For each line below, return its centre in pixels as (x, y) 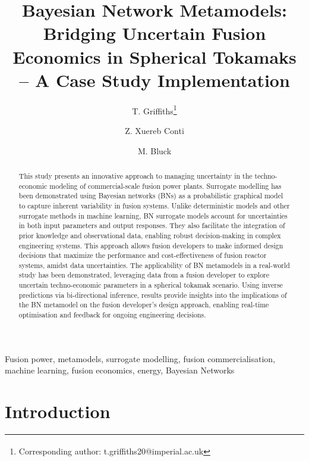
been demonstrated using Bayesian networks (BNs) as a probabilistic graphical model (151, 196)
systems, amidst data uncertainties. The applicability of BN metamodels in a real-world (154, 265)
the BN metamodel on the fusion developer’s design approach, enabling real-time (144, 305)
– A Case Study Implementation (154, 80)
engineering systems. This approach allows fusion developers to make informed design (151, 245)
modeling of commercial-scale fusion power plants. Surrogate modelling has (165, 186)
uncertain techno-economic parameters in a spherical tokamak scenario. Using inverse (151, 285)
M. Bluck (154, 150)
